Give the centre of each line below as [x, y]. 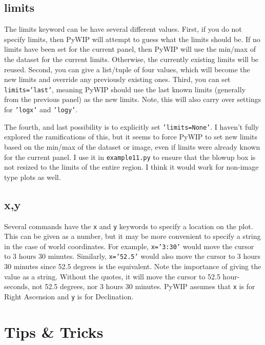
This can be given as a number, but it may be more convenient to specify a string [132, 236]
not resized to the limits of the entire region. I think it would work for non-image [131, 167]
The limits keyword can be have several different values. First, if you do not [123, 29]
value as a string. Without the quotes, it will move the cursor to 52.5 [112, 276]
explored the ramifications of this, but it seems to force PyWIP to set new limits [131, 137]
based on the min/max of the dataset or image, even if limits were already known [132, 146]
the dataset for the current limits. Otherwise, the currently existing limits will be [131, 59]
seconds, [17, 286]
